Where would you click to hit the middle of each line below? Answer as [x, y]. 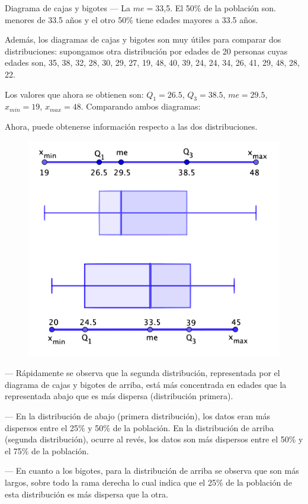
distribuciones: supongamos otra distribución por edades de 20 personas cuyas [146, 51]
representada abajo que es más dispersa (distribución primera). [119, 396]
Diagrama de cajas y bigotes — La [68, 8]
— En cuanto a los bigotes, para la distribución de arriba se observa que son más [152, 471]
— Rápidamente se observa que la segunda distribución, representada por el [142, 373]
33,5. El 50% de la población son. [216, 8]
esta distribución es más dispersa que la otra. [86, 494]
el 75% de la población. [47, 450]
